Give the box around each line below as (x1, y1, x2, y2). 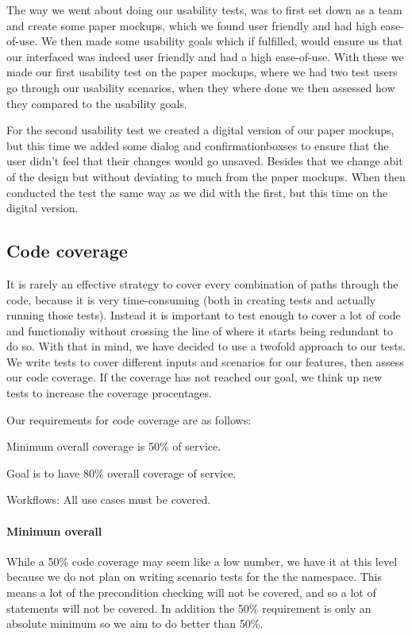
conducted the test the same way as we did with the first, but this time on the (6, 184, 388, 200)
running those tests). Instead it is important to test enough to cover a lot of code (6, 307, 401, 323)
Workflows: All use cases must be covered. (6, 491, 211, 508)
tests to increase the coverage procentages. (6, 385, 212, 401)
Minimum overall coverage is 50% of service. (6, 438, 221, 455)
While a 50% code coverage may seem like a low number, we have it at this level (6, 552, 398, 569)
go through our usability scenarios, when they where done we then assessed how (6, 79, 395, 95)
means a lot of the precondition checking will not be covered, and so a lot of (6, 584, 376, 601)
